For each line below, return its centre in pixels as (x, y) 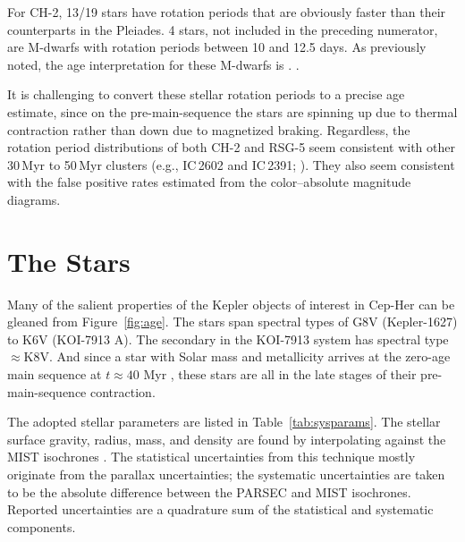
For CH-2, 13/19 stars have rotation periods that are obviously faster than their (227, 12)
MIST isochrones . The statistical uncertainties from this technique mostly (211, 457)
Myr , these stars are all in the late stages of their (280, 374)
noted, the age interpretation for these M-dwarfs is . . (153, 64)
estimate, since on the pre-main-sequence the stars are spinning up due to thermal (232, 111)
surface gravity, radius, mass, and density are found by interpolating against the (227, 439)
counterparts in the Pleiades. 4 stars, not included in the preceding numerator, (223, 29)
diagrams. (34, 199)
